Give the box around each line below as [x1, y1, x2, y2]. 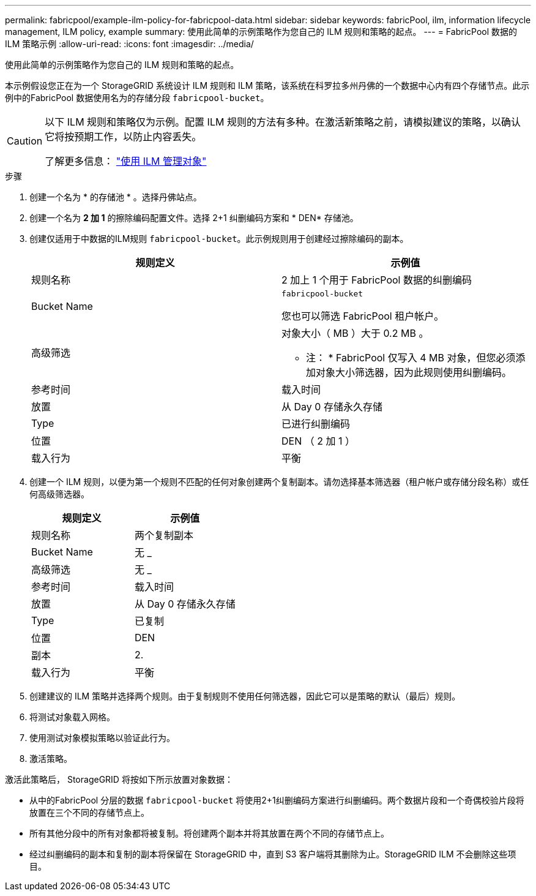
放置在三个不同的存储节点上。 [29, 807, 149, 818]
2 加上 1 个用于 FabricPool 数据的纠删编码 [281, 274, 472, 286]
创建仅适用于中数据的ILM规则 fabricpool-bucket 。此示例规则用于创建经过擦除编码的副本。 [29, 233, 409, 244]
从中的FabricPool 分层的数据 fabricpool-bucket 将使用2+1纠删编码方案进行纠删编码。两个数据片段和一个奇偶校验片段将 [29, 795, 524, 805]
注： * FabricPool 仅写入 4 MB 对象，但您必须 [306, 352, 516, 364]
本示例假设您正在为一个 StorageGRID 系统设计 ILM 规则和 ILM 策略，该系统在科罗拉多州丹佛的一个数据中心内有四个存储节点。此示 [5, 80, 530, 91]
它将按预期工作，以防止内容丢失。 [45, 130, 202, 143]
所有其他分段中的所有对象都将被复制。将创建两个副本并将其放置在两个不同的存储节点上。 [29, 828, 389, 838]
